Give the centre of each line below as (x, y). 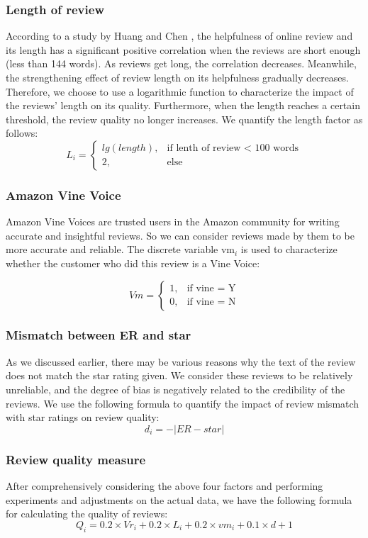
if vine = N (211, 302)
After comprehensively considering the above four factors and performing (165, 485)
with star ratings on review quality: (83, 417)
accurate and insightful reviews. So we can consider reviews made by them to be (180, 235)
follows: (22, 133)
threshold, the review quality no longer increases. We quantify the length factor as (184, 119)
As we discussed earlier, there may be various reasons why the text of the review (181, 361)
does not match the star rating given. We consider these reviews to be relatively (179, 375)
